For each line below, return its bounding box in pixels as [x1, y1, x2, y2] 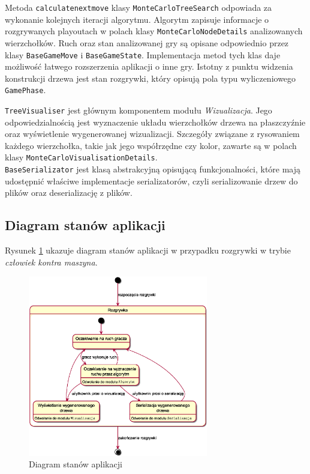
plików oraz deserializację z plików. [5, 186, 133, 199]
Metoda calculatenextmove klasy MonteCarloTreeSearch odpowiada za [5, 1, 272, 13]
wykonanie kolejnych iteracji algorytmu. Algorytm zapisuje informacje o [5, 13, 269, 25]
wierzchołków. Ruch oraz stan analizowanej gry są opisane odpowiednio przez [5, 36, 289, 49]
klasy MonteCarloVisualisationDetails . [5, 151, 158, 163]
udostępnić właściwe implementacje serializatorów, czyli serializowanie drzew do [5, 174, 298, 187]
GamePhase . [5, 84, 46, 96]
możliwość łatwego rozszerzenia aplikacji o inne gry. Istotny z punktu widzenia [5, 60, 293, 73]
